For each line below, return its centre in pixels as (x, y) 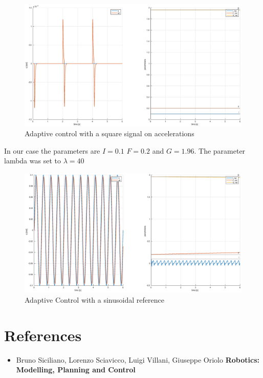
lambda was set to (32, 161)
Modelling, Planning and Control (76, 370)
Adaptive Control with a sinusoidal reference (94, 300)
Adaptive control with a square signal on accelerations (109, 133)
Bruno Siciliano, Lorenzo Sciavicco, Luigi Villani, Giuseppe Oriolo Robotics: (138, 359)
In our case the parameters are (52, 150)
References (43, 335)
